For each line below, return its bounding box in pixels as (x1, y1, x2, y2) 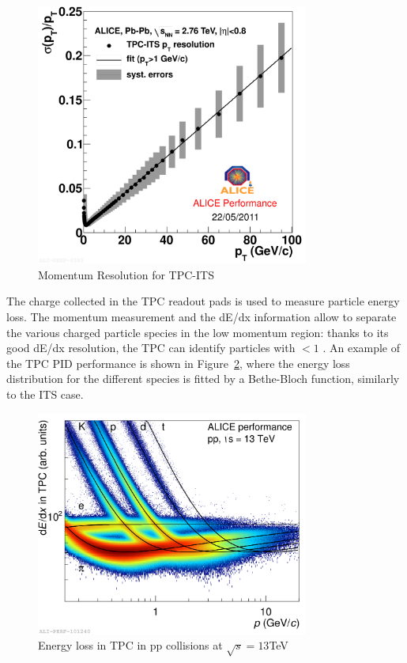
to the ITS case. (6, 386, 84, 403)
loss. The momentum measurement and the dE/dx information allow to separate (6, 309, 397, 325)
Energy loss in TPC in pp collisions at (38, 637, 223, 654)
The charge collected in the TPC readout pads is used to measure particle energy (6, 293, 400, 309)
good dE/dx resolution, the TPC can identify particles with (6, 339, 296, 356)
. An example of (322, 339, 401, 356)
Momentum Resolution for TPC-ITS (38, 266, 214, 282)
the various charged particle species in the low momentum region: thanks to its (6, 324, 389, 340)
